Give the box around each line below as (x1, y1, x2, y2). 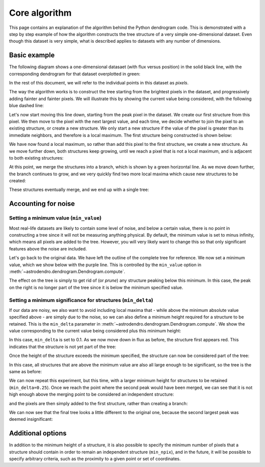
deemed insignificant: (9, 416, 53, 422)
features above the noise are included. (9, 246, 87, 251)
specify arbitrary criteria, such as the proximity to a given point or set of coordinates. (9, 456, 181, 462)
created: (9, 178, 26, 184)
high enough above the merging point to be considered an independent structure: (9, 391, 174, 397)
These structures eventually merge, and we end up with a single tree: (9, 187, 149, 192)
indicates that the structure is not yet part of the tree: (9, 344, 116, 350)
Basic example (9, 51, 55, 59)
